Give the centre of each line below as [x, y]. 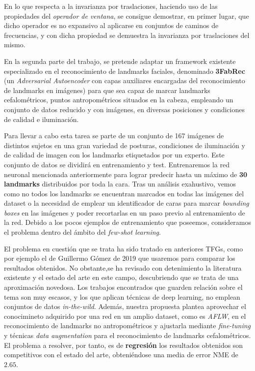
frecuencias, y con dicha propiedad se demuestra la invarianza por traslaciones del [127, 35]
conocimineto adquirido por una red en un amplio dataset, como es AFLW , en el [125, 316]
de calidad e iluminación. [41, 119]
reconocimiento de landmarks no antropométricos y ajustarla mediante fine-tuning [127, 325]
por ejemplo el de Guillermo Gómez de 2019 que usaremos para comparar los [120, 258]
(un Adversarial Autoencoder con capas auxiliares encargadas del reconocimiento [125, 80]
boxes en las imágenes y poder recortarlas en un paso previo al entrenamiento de [125, 212]
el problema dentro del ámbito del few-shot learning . [82, 232]
